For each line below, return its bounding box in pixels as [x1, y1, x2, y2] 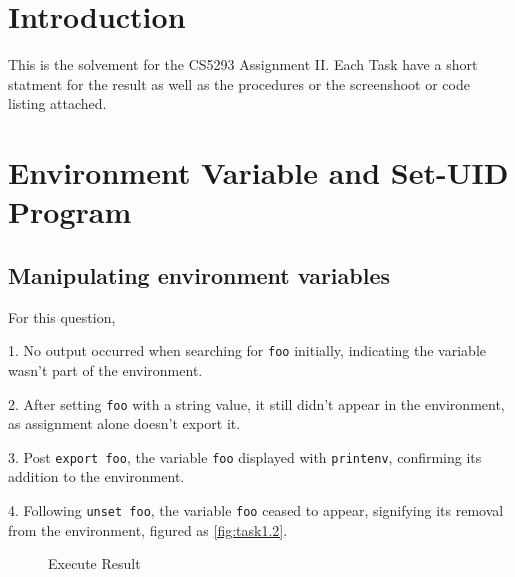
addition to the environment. [8, 466, 185, 487]
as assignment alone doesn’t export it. [8, 413, 241, 434]
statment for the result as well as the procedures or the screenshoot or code [8, 73, 470, 94]
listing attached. [8, 93, 107, 114]
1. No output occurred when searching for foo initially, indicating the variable [8, 340, 486, 361]
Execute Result [48, 553, 141, 574]
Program [8, 191, 132, 232]
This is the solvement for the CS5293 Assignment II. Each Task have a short [8, 54, 478, 75]
